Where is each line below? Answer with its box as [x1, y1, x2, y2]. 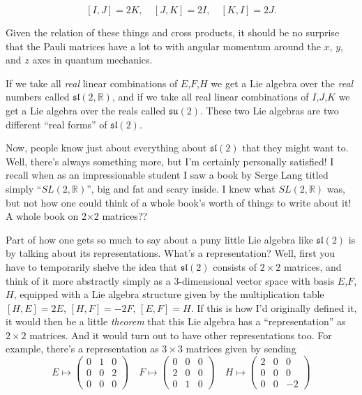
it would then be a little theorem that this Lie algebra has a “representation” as [6, 314, 346, 329]
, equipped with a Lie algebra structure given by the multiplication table [13, 287, 324, 301]
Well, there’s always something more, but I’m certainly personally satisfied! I [6, 154, 334, 168]
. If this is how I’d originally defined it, [190, 300, 357, 315]
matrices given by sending [186, 341, 296, 356]
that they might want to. [242, 140, 349, 155]
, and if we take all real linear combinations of [112, 89, 309, 104]
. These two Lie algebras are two [200, 103, 339, 117]
